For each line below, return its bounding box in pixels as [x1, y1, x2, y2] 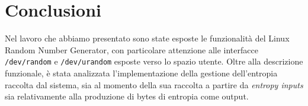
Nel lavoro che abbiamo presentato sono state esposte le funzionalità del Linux [5, 32, 290, 44]
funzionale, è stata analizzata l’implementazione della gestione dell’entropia [5, 66, 278, 79]
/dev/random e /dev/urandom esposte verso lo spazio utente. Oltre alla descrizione [5, 55, 303, 68]
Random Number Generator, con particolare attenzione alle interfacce [5, 43, 258, 56]
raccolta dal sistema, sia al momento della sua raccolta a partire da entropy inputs [5, 78, 303, 91]
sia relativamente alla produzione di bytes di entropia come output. [5, 90, 249, 102]
